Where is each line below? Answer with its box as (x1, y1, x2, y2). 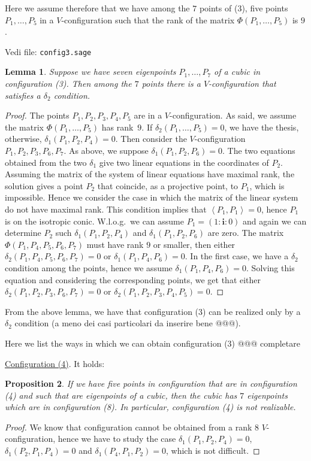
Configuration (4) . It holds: (5, 357, 105, 369)
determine (5, 226, 41, 239)
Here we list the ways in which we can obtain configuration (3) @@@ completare (5, 336, 300, 349)
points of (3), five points (199, 2, 288, 14)
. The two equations (222, 144, 295, 156)
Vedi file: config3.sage (5, 45, 92, 57)
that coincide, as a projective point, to (97, 179, 238, 192)
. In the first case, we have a (185, 250, 289, 262)
